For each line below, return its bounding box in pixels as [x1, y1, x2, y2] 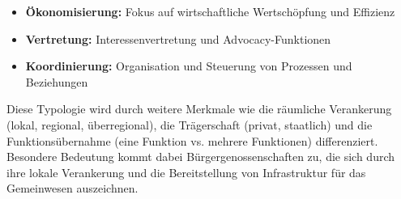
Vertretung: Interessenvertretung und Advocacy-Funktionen [25, 30, 331, 47]
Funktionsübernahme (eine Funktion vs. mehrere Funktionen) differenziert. [6, 132, 378, 149]
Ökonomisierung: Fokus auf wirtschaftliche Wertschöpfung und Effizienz [25, 3, 395, 19]
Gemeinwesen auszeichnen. [6, 180, 139, 197]
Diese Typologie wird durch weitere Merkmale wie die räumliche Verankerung [6, 100, 392, 117]
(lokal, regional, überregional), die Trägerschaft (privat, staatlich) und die [6, 116, 373, 133]
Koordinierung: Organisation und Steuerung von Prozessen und [25, 57, 352, 74]
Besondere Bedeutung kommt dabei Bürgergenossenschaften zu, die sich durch [6, 148, 395, 165]
